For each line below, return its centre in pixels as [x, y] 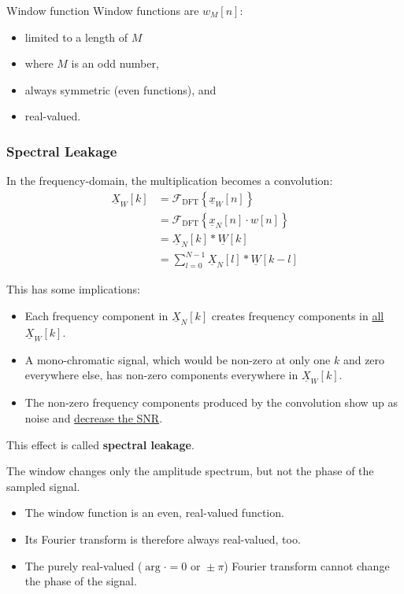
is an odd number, [115, 63]
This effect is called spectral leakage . [100, 444]
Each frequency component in [96, 315]
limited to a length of [76, 37]
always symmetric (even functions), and [120, 89]
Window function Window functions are [103, 10]
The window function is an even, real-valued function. [154, 513]
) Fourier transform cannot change [307, 565]
